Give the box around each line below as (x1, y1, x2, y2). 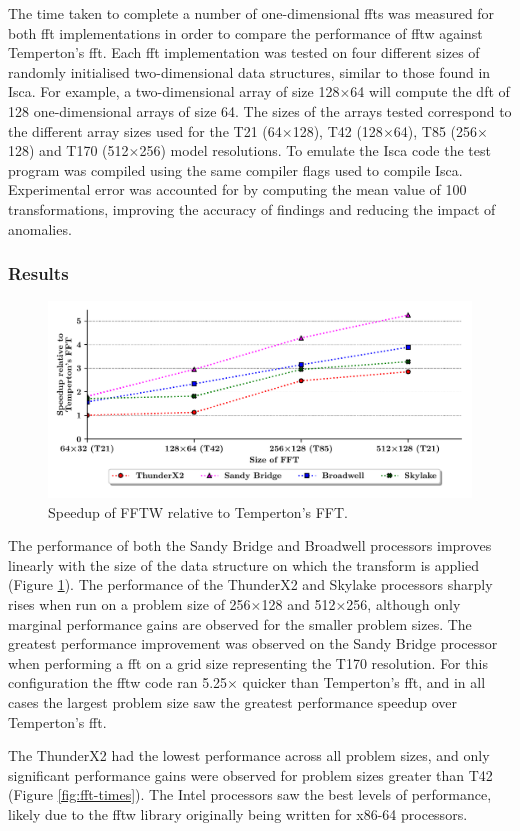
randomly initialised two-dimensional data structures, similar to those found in (8, 61, 491, 82)
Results (8, 261, 69, 286)
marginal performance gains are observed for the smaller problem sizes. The (8, 613, 472, 634)
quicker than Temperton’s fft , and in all (242, 672, 486, 693)
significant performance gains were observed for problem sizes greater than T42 (8, 764, 493, 785)
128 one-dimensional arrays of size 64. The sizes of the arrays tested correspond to (8, 100, 512, 121)
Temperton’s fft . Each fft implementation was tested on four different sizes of (8, 42, 480, 63)
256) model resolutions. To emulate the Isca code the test (139, 140, 491, 161)
